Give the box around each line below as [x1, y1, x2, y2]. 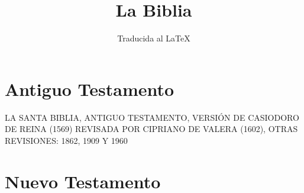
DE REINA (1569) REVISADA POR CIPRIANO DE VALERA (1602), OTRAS [5, 123, 298, 135]
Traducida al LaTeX [117, 32, 190, 44]
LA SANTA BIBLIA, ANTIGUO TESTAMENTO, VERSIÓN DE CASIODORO [5, 111, 299, 123]
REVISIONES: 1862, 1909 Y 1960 [5, 134, 128, 146]
